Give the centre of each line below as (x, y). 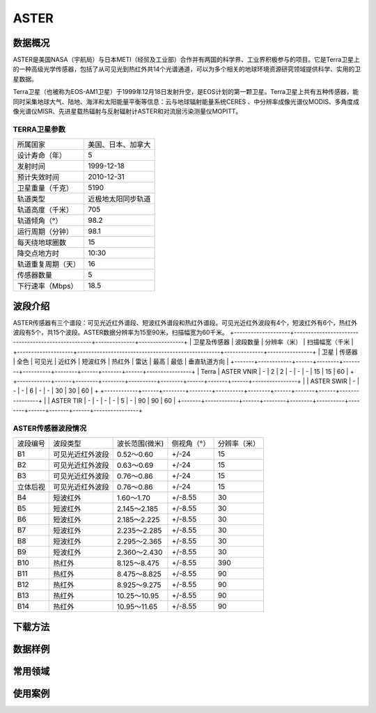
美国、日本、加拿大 (119, 145)
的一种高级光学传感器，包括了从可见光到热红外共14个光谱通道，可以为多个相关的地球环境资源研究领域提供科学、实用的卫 (187, 69)
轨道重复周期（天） (48, 265)
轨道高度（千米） (45, 210)
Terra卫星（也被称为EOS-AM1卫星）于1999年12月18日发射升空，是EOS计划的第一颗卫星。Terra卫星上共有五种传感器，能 (186, 92)
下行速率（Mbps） (47, 286)
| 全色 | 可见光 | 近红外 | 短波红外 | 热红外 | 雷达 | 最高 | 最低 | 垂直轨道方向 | (121, 361)
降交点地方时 (38, 253)
